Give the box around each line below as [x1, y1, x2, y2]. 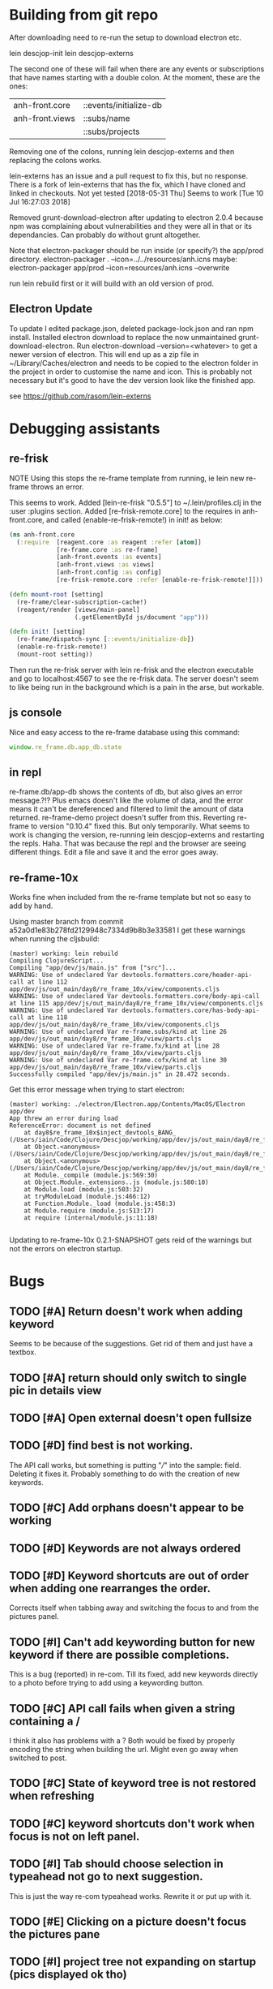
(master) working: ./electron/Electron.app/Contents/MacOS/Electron [9, 1100, 245, 1109]
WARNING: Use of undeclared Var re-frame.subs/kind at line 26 [9, 1028, 228, 1036]
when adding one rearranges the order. [9, 1581, 211, 1595]
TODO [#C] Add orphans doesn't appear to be [9, 1501, 245, 1515]
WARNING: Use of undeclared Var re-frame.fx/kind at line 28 [9, 1042, 220, 1050]
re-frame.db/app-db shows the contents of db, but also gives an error [9, 787, 243, 797]
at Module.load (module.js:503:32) [23, 1186, 144, 1194]
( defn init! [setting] [9, 627, 86, 636]
